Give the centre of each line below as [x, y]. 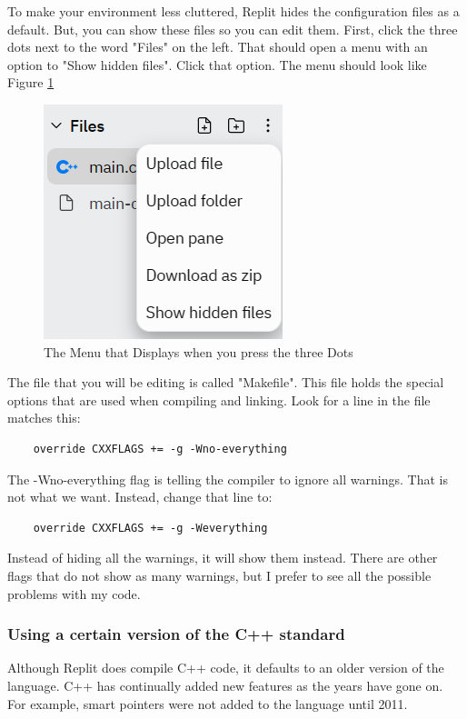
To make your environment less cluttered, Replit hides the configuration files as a [233, 11]
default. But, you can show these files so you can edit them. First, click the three [233, 29]
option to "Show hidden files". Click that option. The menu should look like [217, 64]
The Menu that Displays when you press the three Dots [199, 351]
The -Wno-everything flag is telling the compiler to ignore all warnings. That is [228, 479]
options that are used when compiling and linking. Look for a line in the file [219, 399]
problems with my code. [74, 593]
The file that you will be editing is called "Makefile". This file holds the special [226, 382]
